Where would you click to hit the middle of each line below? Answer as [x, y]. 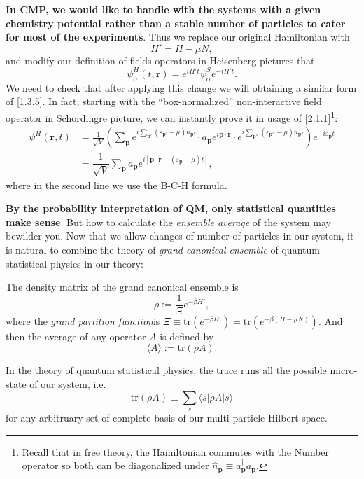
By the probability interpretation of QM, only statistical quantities [171, 208]
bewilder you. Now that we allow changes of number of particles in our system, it [180, 236]
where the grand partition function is [83, 320]
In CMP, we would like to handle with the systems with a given [163, 9]
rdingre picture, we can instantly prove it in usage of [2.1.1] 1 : [207, 116]
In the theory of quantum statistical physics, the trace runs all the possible [166, 370]
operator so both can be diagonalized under [115, 465]
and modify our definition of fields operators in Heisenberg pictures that [160, 60]
